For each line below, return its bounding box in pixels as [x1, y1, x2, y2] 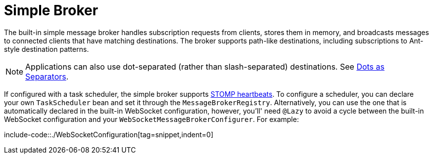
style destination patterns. [4, 44, 89, 53]
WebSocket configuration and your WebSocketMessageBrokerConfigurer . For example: [4, 115, 299, 123]
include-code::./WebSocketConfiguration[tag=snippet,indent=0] [4, 130, 214, 139]
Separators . [25, 71, 69, 81]
